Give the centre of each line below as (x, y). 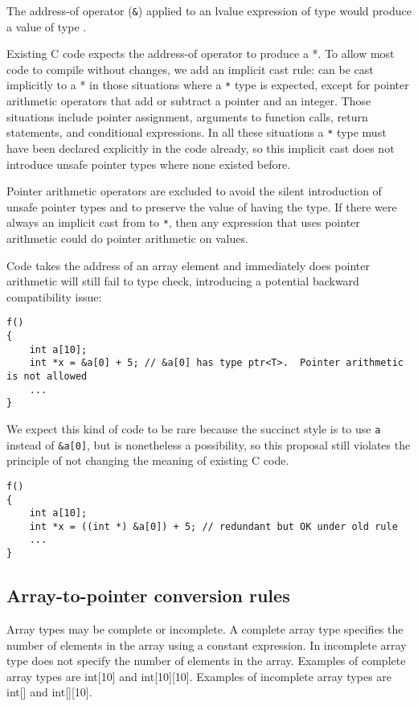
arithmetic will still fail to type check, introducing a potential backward (183, 281)
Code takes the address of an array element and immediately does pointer (188, 265)
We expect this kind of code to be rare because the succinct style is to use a (194, 428)
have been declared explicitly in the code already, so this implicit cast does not (201, 148)
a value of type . (47, 26)
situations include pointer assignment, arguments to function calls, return (187, 116)
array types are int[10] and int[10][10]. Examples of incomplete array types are (199, 676)
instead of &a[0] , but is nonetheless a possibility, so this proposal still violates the (209, 444)
